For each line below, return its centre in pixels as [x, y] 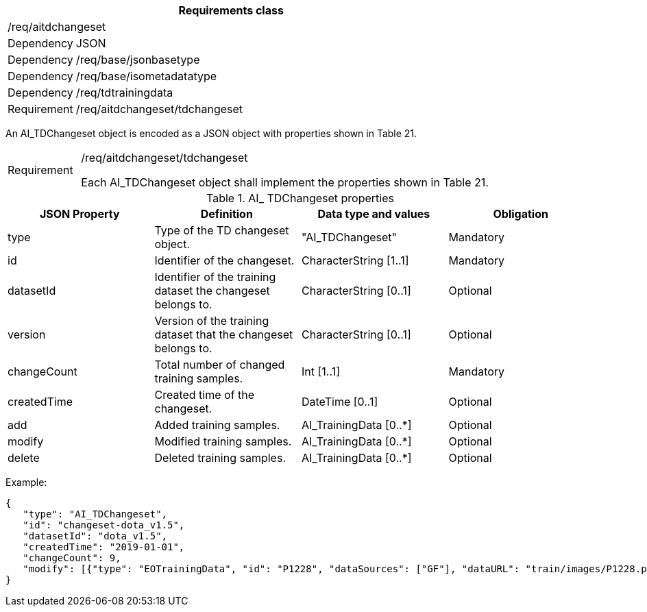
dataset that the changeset [224, 334]
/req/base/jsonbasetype [138, 60]
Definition [227, 214]
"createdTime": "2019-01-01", [104, 547]
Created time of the [205, 395]
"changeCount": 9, [72, 558]
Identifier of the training [215, 277]
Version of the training [212, 321]
